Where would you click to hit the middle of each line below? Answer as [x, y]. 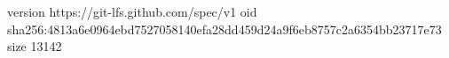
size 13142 [35, 46]
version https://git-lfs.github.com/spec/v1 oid [132, 11]
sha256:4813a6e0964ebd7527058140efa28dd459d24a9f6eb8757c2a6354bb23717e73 [224, 29]
